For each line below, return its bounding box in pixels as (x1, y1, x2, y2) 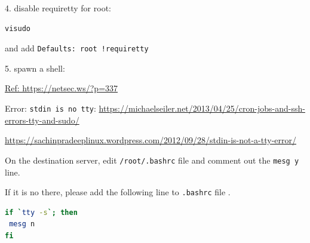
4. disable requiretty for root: (5, 2, 111, 14)
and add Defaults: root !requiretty (5, 42, 149, 54)
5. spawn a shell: (5, 61, 65, 74)
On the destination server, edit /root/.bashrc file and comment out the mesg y (5, 153, 299, 166)
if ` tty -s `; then (5, 208, 78, 217)
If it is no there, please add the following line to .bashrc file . (5, 186, 231, 198)
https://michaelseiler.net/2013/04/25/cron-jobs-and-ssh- (99, 102, 305, 115)
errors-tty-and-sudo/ (5, 113, 79, 126)
